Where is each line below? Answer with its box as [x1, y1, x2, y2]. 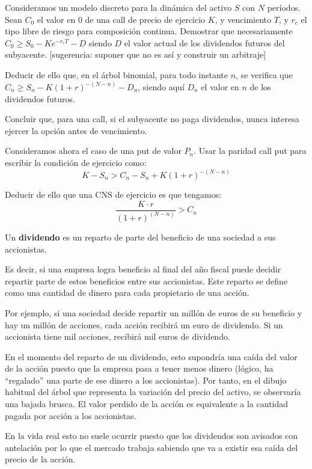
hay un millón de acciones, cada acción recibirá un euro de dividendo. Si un [5, 318, 283, 331]
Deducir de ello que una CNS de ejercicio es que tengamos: [5, 188, 222, 200]
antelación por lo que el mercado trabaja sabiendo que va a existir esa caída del [5, 441, 298, 453]
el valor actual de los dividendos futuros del [124, 36, 285, 49]
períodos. [267, 1, 301, 13]
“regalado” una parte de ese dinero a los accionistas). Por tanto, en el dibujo [5, 373, 287, 386]
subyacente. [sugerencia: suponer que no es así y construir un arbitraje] [5, 48, 266, 61]
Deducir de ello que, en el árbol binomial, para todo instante [5, 68, 228, 81]
